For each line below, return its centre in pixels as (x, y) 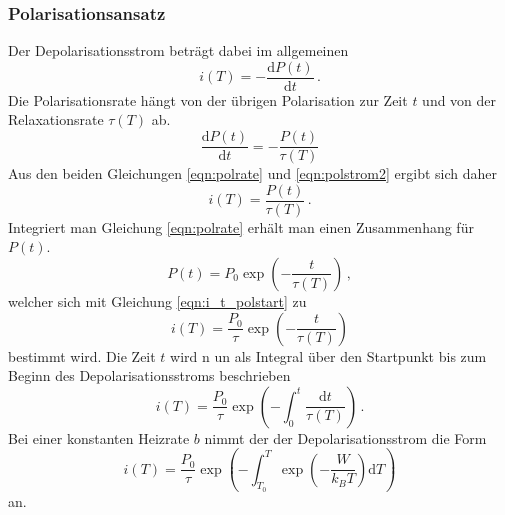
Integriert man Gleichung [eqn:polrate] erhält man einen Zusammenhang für (241, 226)
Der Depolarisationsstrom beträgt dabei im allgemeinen (178, 50)
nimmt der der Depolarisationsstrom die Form (345, 437)
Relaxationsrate (56, 119)
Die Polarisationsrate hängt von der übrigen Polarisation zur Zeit (208, 99)
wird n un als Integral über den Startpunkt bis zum (328, 355)
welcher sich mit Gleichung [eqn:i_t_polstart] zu (157, 300)
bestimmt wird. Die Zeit (82, 355)
